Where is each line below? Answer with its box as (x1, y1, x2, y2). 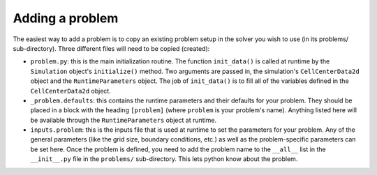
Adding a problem (13, 10, 119, 26)
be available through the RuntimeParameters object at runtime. (30, 116, 216, 124)
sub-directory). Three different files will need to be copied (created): (13, 44, 210, 52)
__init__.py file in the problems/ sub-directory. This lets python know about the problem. (30, 155, 298, 163)
